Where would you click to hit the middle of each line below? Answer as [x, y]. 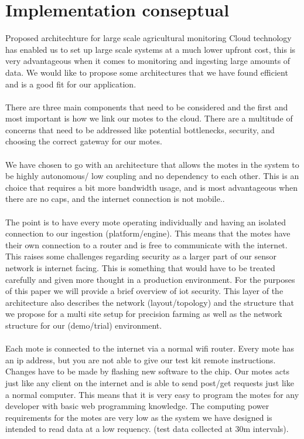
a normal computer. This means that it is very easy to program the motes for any [152, 394]
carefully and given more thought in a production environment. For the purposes [150, 279]
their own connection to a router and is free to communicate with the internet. [146, 244]
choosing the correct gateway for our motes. [84, 141]
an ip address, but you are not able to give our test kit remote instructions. [141, 359]
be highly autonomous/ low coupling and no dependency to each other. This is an [152, 176]
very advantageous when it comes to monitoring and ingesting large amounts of [148, 61]
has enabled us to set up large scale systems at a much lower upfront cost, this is [151, 49]
